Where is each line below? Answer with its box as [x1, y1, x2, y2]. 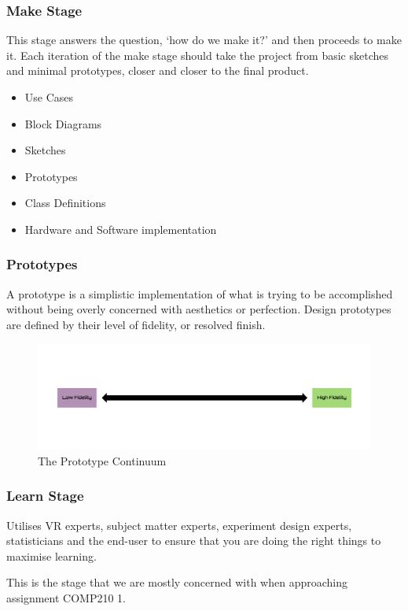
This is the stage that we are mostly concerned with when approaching [6, 574, 347, 591]
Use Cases [24, 89, 74, 105]
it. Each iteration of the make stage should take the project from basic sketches [6, 46, 388, 63]
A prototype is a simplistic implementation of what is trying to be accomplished [6, 285, 393, 302]
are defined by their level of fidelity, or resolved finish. [6, 316, 266, 332]
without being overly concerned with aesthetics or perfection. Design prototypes [6, 301, 391, 317]
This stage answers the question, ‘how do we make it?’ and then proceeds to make [6, 31, 402, 48]
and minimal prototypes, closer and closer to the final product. [6, 62, 309, 79]
